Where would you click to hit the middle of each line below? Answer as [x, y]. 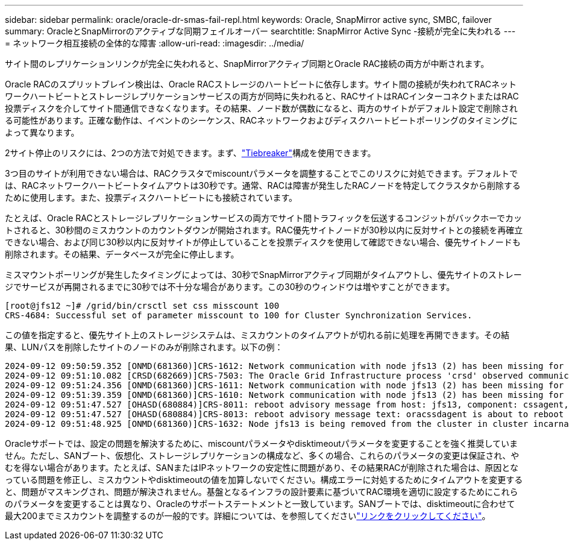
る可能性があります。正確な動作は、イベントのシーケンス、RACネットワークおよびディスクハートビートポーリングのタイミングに [261, 120]
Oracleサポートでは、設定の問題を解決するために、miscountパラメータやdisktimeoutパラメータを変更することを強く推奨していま [261, 443]
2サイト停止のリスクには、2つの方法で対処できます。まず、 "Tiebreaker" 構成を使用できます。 [190, 153]
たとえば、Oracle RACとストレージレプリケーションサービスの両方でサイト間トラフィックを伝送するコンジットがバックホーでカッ [264, 218]
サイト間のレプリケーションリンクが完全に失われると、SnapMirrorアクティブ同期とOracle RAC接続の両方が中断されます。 [247, 64]
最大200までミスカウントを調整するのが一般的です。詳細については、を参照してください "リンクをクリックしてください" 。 [248, 516]
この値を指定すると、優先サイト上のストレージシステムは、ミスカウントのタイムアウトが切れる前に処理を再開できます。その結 [257, 335]
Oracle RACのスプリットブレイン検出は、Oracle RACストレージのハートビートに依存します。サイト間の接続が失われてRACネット [261, 84]
